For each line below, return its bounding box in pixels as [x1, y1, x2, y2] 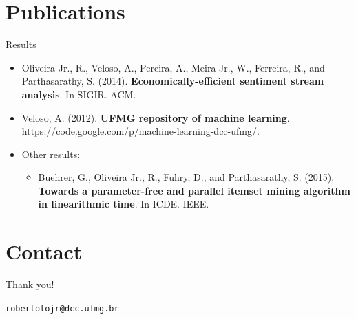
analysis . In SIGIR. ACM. [21, 87, 136, 101]
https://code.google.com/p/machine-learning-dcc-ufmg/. [21, 124, 260, 138]
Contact [6, 237, 83, 265]
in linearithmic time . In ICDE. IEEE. [38, 197, 209, 211]
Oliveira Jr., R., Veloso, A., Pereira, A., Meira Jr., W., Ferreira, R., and [21, 60, 325, 74]
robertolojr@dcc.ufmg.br [6, 303, 119, 313]
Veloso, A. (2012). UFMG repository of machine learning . [21, 110, 290, 124]
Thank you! [6, 277, 54, 291]
